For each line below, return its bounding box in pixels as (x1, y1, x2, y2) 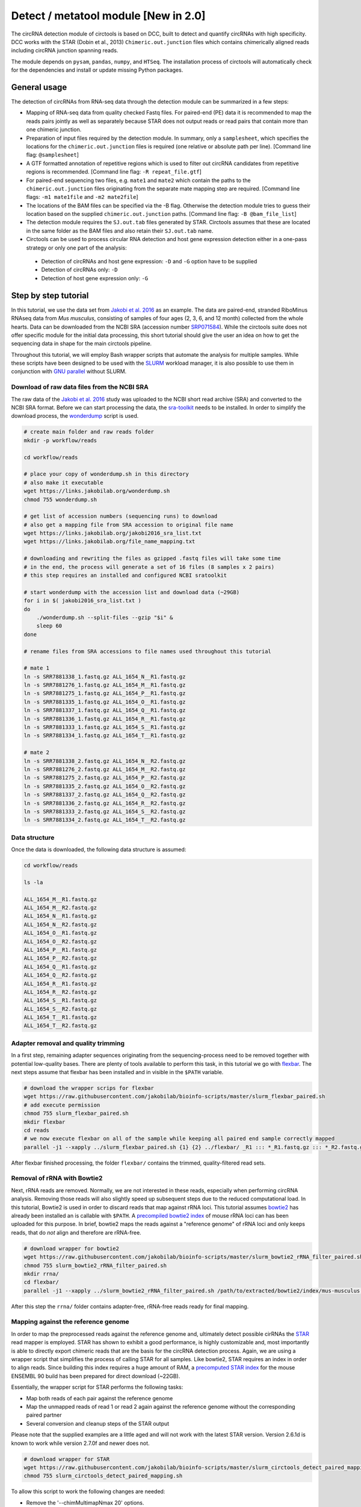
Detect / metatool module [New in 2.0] (11, 9, 206, 22)
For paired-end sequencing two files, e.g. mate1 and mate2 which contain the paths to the (26, 177, 251, 184)
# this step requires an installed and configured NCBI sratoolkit (23, 572, 227, 579)
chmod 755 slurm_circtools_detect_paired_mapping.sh (23, 1473, 183, 1479)
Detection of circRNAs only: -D (41, 266, 118, 274)
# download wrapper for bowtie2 (23, 1245, 120, 1252)
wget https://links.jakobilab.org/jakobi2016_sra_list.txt (23, 530, 202, 536)
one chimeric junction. (26, 126, 82, 133)
